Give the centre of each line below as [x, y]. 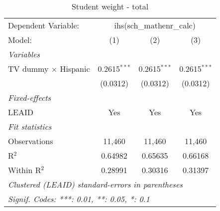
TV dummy [28, 69]
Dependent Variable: [44, 25]
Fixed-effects [30, 98]
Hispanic [75, 69]
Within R [25, 170]
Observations [31, 141]
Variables [24, 54]
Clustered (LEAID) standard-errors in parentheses [95, 184]
